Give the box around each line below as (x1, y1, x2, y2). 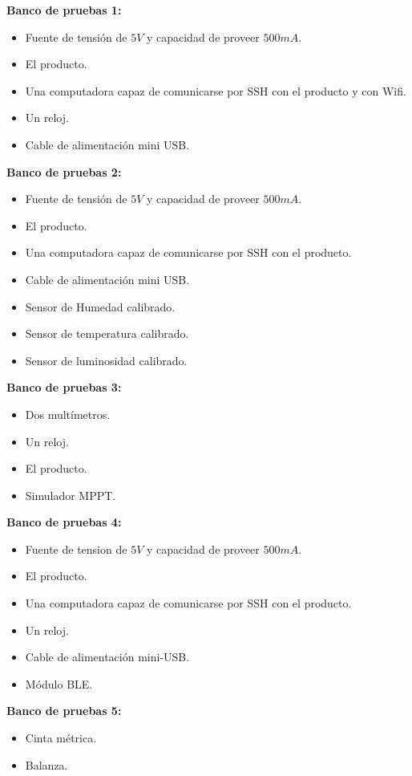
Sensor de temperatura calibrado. (25, 325, 189, 342)
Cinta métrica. (25, 729, 97, 746)
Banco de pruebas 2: (6, 163, 122, 180)
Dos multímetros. (25, 405, 111, 422)
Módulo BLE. (25, 675, 93, 692)
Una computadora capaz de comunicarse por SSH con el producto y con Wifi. (25, 82, 406, 99)
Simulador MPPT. (25, 486, 116, 503)
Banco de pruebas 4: (6, 514, 122, 530)
